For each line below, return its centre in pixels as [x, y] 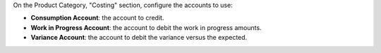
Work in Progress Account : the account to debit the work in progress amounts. [146, 27]
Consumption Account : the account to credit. [97, 18]
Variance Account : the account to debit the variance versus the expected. [139, 38]
